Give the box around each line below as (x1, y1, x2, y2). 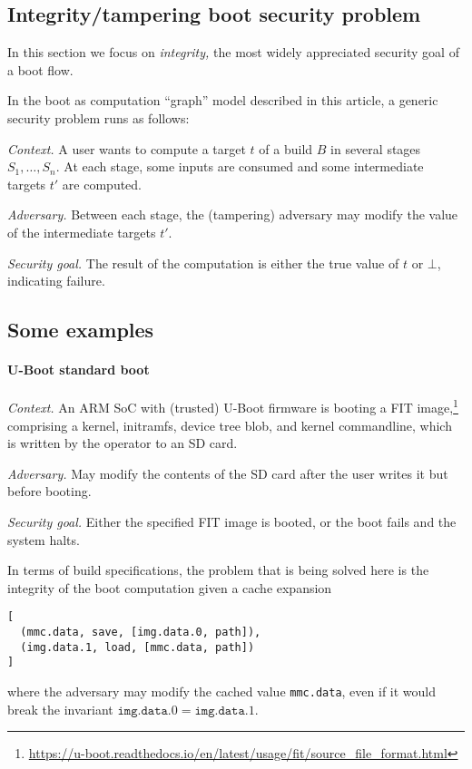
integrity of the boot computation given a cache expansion (7, 578, 332, 597)
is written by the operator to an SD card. (7, 433, 238, 453)
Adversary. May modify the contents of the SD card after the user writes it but (7, 463, 448, 482)
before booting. (7, 482, 92, 501)
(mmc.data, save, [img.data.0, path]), (20, 625, 261, 638)
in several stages (330, 139, 421, 158)
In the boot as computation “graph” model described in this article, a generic (7, 91, 438, 110)
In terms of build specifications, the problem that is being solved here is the (7, 560, 429, 579)
